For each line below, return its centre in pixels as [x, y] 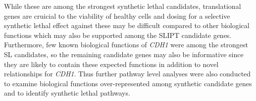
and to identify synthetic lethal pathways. [67, 93]
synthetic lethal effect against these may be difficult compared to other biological [127, 25]
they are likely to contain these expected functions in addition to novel [111, 64]
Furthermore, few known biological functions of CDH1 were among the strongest [126, 45]
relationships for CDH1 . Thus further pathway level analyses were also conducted [128, 74]
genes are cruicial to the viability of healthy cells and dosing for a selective [117, 16]
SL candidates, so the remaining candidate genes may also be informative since [124, 54]
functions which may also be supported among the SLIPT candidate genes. [118, 35]
